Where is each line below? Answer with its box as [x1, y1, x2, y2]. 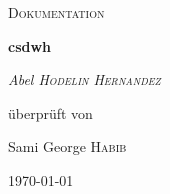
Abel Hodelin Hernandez [8, 69, 161, 90]
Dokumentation [8, 2, 105, 22]
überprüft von [8, 102, 93, 123]
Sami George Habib [8, 136, 127, 157]
